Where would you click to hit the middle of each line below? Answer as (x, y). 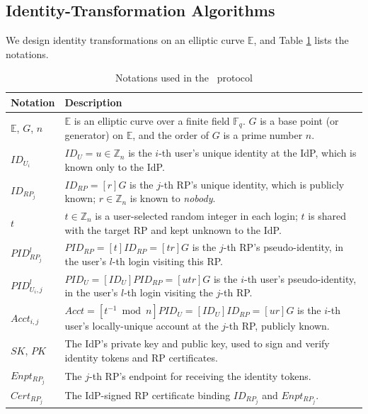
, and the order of (171, 135)
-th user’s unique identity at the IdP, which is (258, 153)
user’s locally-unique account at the (142, 326)
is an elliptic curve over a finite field (152, 120)
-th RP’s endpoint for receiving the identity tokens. (200, 376)
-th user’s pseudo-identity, (300, 278)
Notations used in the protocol (184, 78)
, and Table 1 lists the (301, 40)
